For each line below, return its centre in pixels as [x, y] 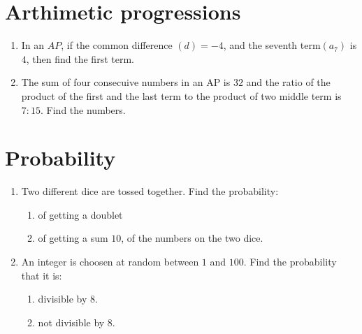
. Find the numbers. [83, 109]
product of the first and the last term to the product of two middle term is [181, 95]
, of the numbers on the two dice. [192, 238]
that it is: [42, 275]
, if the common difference [117, 45]
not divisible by [71, 322]
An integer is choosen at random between [110, 261]
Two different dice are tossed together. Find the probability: [150, 191]
